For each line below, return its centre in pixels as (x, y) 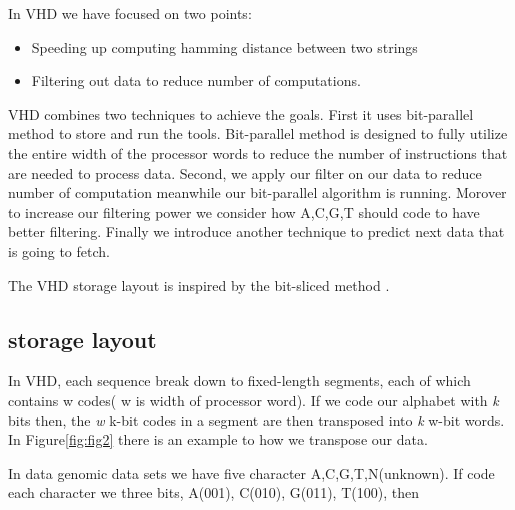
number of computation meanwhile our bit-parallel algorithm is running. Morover (257, 192)
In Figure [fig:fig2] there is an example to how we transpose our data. (218, 439)
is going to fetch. (59, 250)
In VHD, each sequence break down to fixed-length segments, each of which (239, 380)
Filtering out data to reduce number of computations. (196, 80)
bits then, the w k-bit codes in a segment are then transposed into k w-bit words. (256, 419)
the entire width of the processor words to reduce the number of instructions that (258, 152)
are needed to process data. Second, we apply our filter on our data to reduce (245, 172)
